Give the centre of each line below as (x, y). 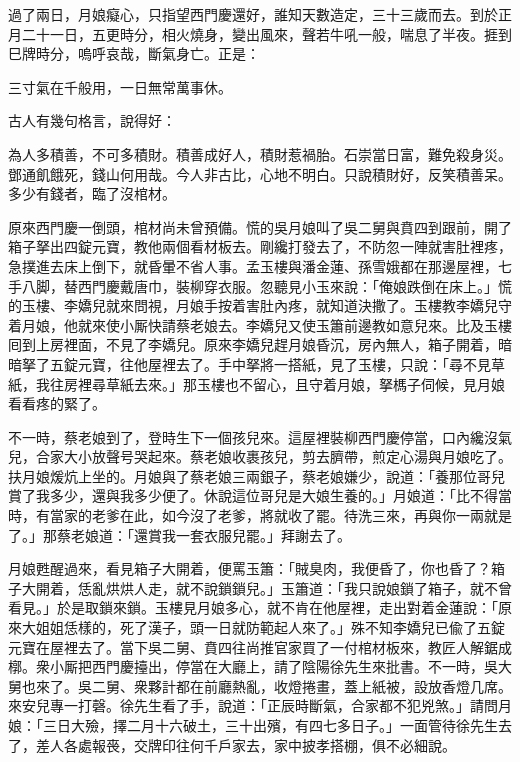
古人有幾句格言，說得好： (92, 120)
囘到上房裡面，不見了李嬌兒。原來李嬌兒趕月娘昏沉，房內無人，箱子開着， (253, 344)
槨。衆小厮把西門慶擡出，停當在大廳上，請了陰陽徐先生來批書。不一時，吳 (253, 666)
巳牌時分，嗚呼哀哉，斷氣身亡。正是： (134, 53)
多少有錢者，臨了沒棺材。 (92, 193)
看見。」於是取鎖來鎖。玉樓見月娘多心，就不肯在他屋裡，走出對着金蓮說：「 (253, 607)
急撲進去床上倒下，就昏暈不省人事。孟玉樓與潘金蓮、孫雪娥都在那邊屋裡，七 (260, 265)
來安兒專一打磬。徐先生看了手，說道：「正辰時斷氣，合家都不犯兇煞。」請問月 (260, 705)
